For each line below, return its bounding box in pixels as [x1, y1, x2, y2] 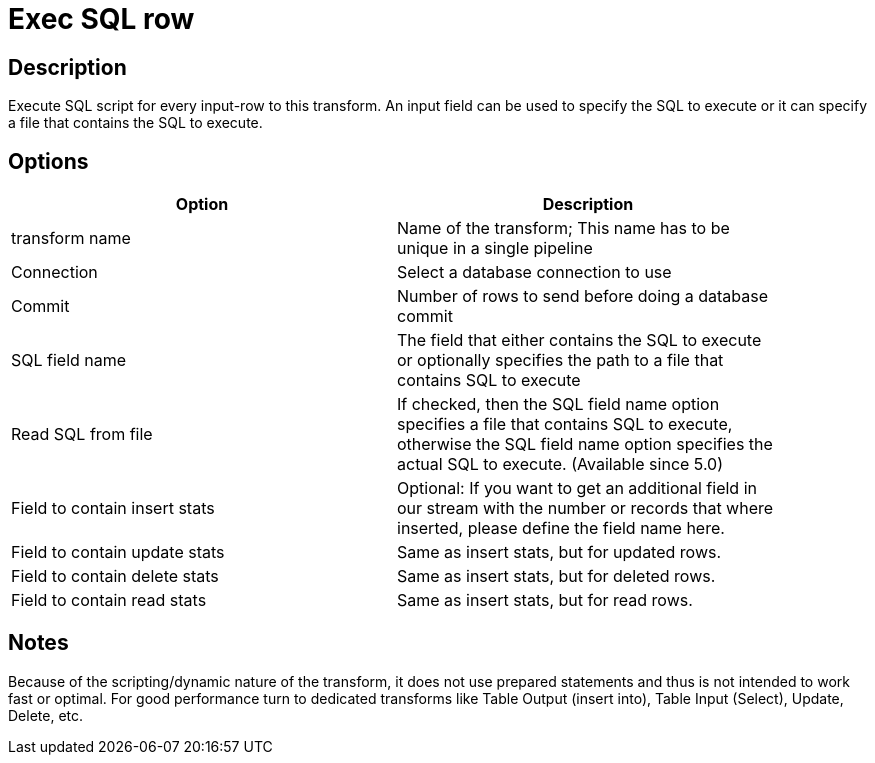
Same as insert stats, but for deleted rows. [397, 566, 716, 587]
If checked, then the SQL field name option [397, 394, 720, 415]
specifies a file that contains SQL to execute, [397, 414, 733, 435]
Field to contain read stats [11, 590, 207, 611]
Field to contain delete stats [11, 566, 219, 587]
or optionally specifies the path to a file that [397, 350, 724, 371]
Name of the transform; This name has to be [397, 218, 730, 239]
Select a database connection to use [397, 262, 672, 283]
